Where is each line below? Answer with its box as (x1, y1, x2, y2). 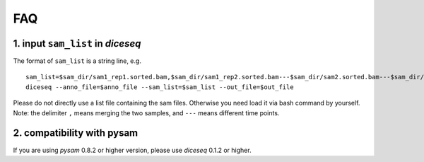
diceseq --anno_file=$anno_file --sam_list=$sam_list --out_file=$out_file (25, 83, 294, 91)
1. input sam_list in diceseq (13, 37, 141, 50)
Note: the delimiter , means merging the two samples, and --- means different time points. (13, 108, 280, 117)
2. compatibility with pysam (13, 127, 139, 139)
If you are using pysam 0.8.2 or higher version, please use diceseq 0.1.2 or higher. (13, 146, 252, 154)
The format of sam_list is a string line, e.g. (13, 57, 141, 65)
